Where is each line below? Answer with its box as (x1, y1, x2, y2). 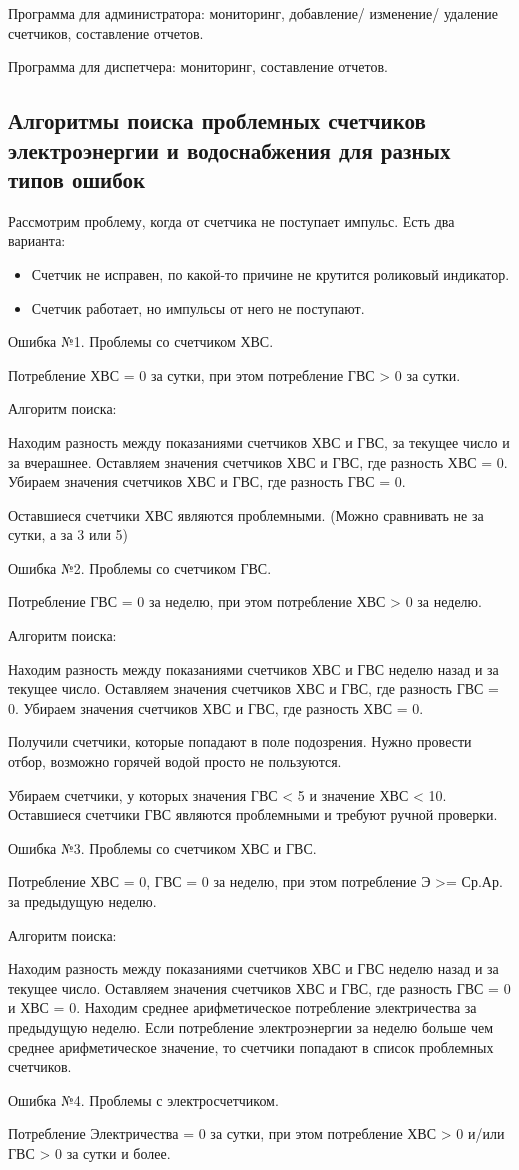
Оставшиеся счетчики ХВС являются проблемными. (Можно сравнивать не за (8, 504, 484, 525)
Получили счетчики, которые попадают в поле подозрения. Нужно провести (8, 731, 472, 752)
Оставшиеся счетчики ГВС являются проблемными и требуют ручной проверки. (8, 804, 498, 825)
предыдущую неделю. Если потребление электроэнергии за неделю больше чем (8, 1016, 494, 1037)
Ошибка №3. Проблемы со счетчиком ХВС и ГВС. (8, 837, 317, 858)
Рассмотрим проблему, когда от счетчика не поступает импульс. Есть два (8, 210, 455, 231)
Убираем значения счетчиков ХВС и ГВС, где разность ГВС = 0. (8, 471, 406, 492)
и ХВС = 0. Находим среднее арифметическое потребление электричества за (8, 997, 477, 1018)
